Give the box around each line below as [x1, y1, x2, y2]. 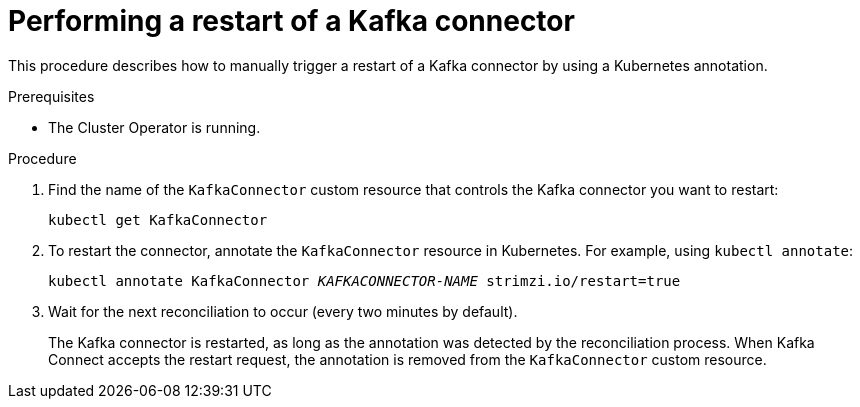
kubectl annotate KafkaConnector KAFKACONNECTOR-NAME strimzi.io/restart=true [48, 272, 681, 289]
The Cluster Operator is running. [48, 118, 261, 136]
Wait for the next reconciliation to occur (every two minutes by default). [48, 302, 518, 320]
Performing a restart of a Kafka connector [8, 4, 575, 38]
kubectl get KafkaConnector [48, 211, 268, 228]
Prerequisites [8, 87, 95, 105]
